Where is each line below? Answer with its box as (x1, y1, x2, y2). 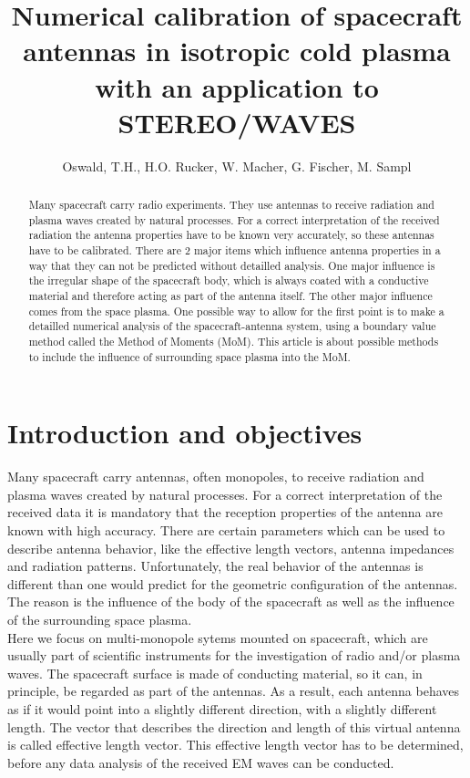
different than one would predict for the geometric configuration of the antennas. (7, 574, 458, 593)
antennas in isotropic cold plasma (23, 32, 451, 69)
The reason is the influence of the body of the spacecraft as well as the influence (7, 592, 455, 611)
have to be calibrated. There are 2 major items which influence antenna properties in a (28, 243, 441, 258)
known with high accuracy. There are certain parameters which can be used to (7, 521, 445, 540)
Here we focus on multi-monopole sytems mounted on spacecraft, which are (7, 628, 428, 647)
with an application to (95, 67, 379, 105)
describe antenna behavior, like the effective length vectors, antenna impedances (7, 538, 455, 557)
